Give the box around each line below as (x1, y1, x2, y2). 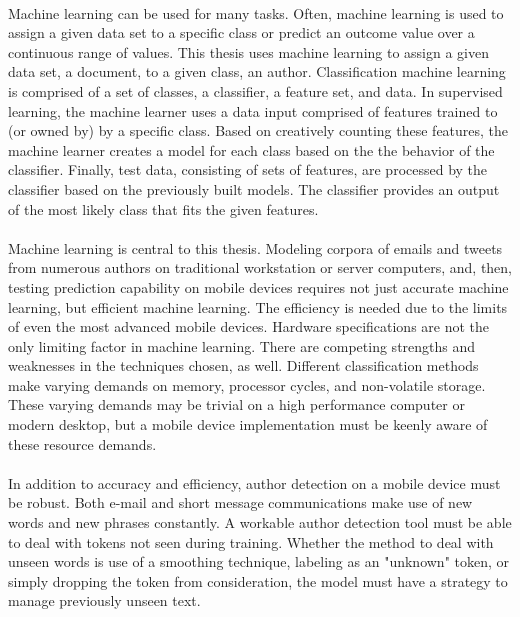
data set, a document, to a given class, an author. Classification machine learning (8, 61, 506, 82)
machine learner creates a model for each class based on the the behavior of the (8, 139, 495, 160)
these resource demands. (8, 433, 157, 454)
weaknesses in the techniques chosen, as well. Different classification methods (8, 355, 479, 376)
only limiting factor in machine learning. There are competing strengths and (8, 335, 476, 356)
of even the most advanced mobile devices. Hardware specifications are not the (8, 316, 490, 337)
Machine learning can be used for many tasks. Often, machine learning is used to (8, 2, 504, 23)
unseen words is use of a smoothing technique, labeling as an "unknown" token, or (8, 551, 510, 572)
